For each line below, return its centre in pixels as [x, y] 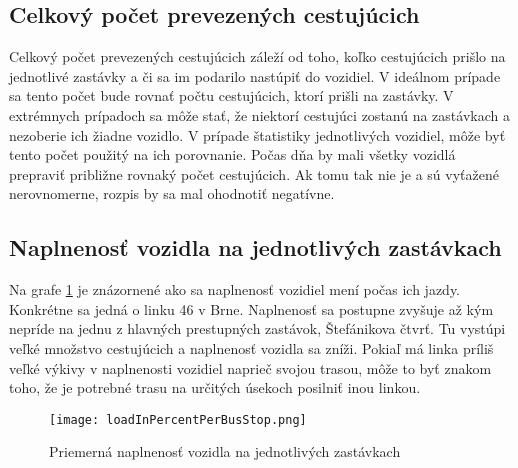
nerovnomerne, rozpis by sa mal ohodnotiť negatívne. [172, 193]
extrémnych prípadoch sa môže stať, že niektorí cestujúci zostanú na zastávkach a [259, 114]
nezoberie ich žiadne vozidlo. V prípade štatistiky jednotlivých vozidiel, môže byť [257, 134]
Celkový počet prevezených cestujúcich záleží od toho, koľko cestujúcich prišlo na [257, 56]
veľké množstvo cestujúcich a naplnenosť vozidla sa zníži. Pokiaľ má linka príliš [251, 347]
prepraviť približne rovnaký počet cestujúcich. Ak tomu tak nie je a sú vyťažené [254, 173]
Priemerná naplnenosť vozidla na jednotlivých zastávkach [225, 451]
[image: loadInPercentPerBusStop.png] [178, 419]
